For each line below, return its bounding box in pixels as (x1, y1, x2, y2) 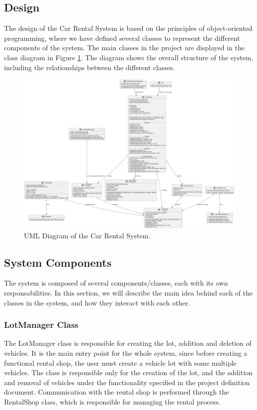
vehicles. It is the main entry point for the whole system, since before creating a (4, 347, 248, 358)
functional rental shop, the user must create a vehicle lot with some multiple (4, 357, 237, 368)
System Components (4, 254, 112, 270)
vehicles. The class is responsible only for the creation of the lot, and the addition (4, 367, 253, 378)
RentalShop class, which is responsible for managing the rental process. (4, 396, 221, 407)
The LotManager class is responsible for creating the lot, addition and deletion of (4, 338, 252, 348)
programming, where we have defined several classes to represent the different (4, 32, 240, 43)
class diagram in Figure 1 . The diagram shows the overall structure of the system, (4, 52, 254, 62)
